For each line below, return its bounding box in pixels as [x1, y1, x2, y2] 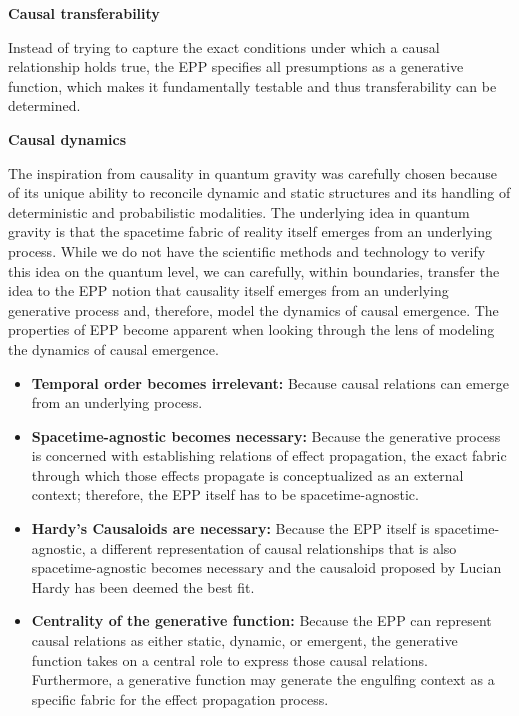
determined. [8, 95, 81, 116]
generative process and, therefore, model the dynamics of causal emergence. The [8, 299, 499, 320]
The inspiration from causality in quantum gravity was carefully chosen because [8, 162, 497, 183]
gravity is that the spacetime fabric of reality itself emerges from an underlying [8, 221, 492, 242]
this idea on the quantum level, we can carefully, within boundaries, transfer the [8, 260, 500, 281]
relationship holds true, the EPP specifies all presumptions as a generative [8, 56, 464, 77]
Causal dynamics [8, 128, 127, 149]
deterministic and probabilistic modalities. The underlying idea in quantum [8, 201, 470, 222]
